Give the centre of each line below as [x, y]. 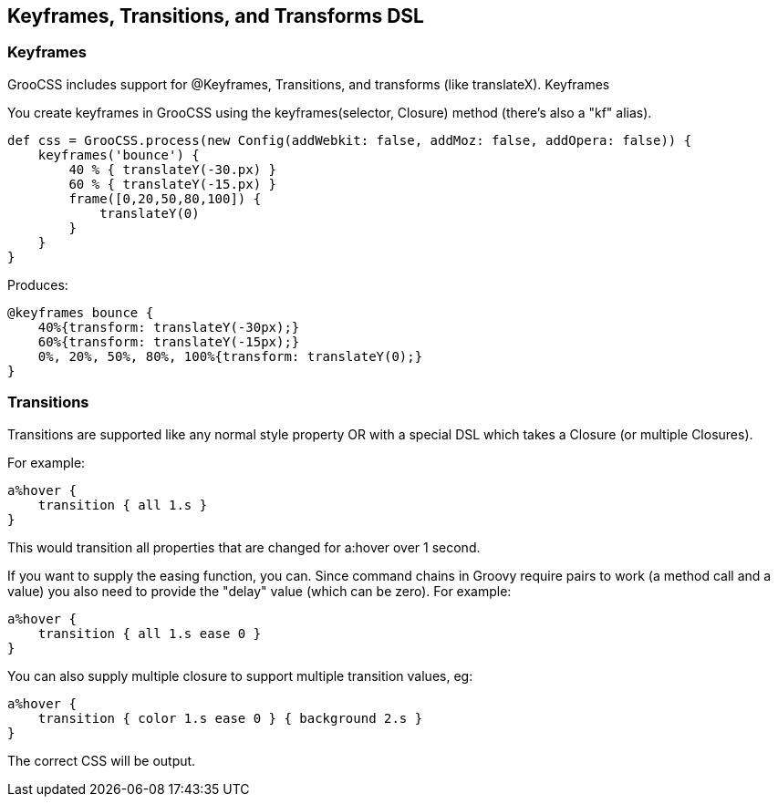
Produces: [38, 284]
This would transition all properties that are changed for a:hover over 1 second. [244, 547]
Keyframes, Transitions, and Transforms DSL [216, 16]
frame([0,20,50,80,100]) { [165, 198]
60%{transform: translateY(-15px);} [169, 341]
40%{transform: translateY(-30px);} [169, 327]
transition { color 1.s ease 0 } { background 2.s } [230, 718]
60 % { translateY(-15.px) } [173, 184]
